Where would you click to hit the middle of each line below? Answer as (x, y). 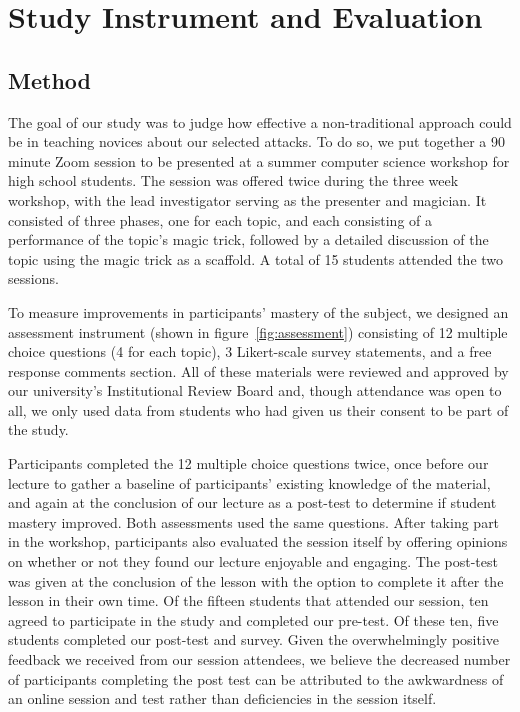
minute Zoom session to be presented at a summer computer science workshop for (259, 160)
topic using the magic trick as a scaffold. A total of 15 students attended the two (256, 258)
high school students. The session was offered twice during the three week (233, 180)
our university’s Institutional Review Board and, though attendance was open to (255, 390)
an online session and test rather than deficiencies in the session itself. (222, 698)
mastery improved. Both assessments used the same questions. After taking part (254, 521)
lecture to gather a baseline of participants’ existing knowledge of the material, (249, 482)
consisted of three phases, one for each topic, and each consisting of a (220, 219)
